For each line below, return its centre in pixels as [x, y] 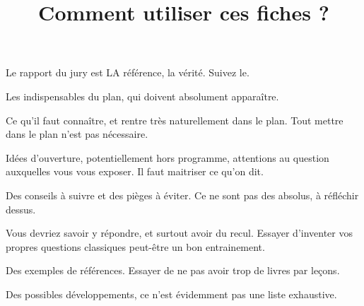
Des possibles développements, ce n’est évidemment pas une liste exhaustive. [171, 294]
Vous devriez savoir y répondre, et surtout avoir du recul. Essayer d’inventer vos [180, 233]
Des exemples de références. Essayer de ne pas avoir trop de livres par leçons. [173, 270]
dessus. [21, 209]
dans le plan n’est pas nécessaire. [77, 134]
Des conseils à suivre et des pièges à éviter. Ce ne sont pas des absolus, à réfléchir [182, 195]
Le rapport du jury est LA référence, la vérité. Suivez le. [128, 72]
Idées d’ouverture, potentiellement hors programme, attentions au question [168, 157]
